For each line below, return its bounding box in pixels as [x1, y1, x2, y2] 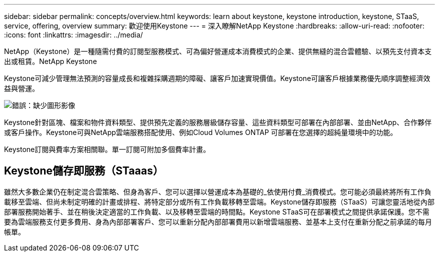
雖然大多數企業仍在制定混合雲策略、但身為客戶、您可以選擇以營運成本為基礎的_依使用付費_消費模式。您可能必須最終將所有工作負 [4, 187, 431, 196]
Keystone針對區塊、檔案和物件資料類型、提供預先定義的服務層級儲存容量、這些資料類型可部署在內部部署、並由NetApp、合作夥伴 [4, 118, 432, 126]
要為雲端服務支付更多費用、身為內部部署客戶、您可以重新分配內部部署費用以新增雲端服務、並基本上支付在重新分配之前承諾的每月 [4, 217, 432, 226]
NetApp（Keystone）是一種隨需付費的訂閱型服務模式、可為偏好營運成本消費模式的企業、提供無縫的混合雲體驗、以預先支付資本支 [4, 47, 432, 55]
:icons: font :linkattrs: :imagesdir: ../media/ [4, 30, 143, 39]
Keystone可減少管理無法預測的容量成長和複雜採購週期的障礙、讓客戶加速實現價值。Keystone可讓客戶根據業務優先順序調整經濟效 [4, 74, 430, 82]
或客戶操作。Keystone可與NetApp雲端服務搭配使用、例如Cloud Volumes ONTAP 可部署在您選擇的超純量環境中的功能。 [4, 128, 397, 136]
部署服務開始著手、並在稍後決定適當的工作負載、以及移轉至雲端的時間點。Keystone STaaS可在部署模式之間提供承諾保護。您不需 [4, 207, 429, 216]
